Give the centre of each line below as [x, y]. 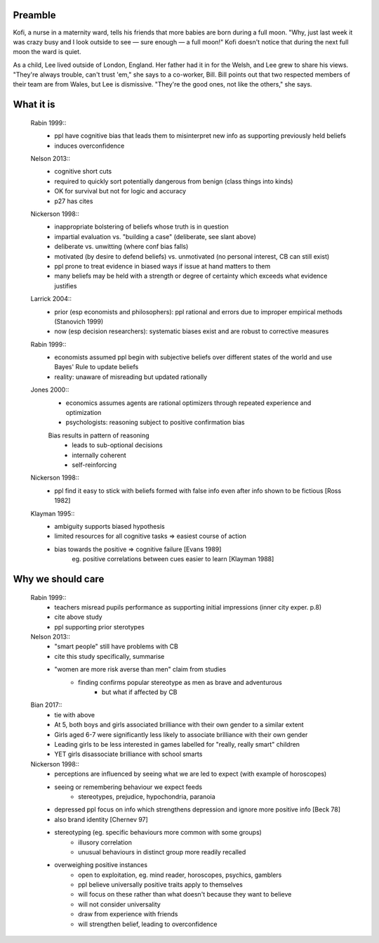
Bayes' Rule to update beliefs [97, 367]
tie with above [75, 714]
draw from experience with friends [128, 914]
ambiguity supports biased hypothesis [109, 526]
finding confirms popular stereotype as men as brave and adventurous [180, 682]
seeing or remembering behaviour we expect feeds [128, 787]
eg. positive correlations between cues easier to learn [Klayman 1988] [173, 559]
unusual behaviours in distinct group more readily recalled [162, 852]
